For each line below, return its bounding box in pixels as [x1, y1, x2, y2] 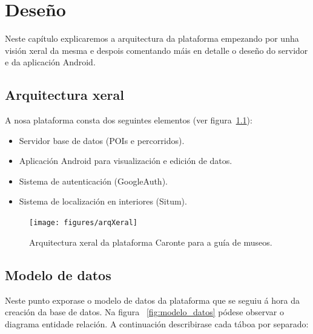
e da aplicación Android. [5, 56, 96, 68]
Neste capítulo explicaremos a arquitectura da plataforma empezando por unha [5, 32, 299, 45]
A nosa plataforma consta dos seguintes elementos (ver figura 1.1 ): [5, 114, 252, 126]
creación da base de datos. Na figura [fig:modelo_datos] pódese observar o [5, 306, 284, 318]
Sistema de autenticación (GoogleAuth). [19, 174, 168, 187]
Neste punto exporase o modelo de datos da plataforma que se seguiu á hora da [5, 293, 300, 306]
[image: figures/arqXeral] [29, 218, 137, 228]
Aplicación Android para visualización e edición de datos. [19, 154, 232, 167]
